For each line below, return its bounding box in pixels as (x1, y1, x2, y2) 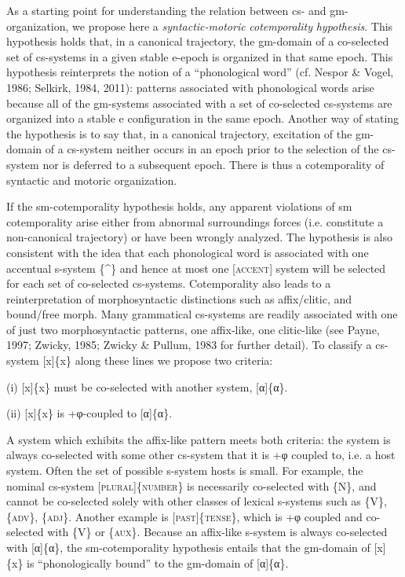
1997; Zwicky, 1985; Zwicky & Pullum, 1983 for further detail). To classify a (6, 336, 372, 353)
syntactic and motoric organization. (6, 171, 177, 188)
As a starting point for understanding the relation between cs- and (6, 2, 327, 18)
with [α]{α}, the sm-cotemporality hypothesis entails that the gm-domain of (6, 539, 370, 555)
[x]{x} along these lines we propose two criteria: (42, 352, 273, 369)
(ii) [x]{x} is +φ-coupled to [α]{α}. (6, 405, 173, 421)
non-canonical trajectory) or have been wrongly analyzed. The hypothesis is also (6, 229, 393, 245)
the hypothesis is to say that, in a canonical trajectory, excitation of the (6, 125, 352, 141)
